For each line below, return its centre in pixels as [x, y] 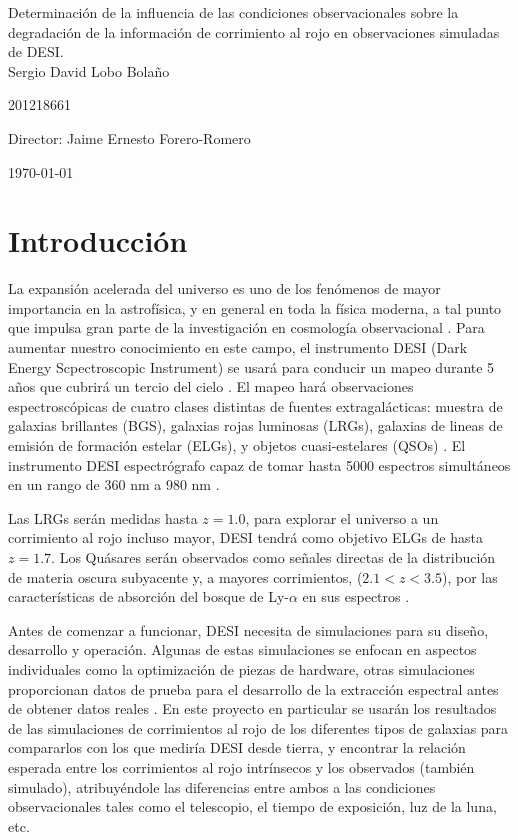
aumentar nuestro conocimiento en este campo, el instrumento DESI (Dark [238, 347]
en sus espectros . [356, 596]
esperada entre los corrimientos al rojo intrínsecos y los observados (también [241, 766]
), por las [469, 576]
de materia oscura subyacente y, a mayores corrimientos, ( [185, 576]
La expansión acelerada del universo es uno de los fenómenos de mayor [224, 288]
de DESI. [36, 51]
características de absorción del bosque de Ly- [148, 596]
